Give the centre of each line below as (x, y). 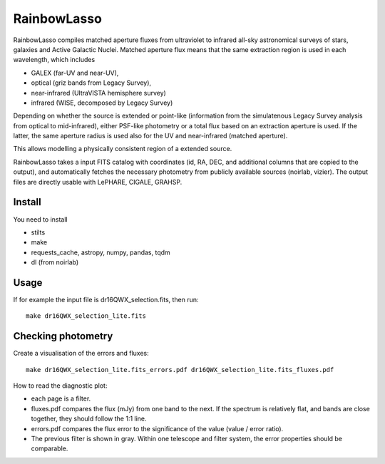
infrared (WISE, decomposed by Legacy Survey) (102, 103)
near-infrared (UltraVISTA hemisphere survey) (99, 93)
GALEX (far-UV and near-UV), (75, 73)
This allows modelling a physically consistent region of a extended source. (123, 149)
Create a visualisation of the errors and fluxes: (81, 354)
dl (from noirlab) (55, 262)
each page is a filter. (61, 398)
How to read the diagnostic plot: (60, 386)
